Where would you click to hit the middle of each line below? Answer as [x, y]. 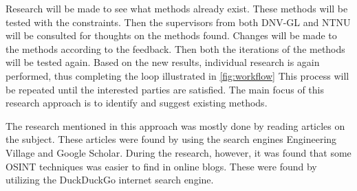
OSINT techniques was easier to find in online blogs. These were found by [161, 166]
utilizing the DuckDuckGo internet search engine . [110, 180]
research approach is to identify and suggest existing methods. [137, 103]
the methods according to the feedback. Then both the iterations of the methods [175, 48]
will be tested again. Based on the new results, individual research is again [163, 62]
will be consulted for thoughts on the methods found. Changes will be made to [171, 35]
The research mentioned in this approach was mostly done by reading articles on [175, 125]
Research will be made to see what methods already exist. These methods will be [177, 8]
